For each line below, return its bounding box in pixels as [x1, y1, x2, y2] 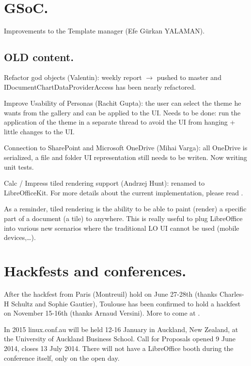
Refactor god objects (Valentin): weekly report [4, 72, 142, 82]
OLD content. [4, 49, 74, 64]
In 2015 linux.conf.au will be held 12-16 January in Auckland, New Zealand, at [4, 324, 238, 334]
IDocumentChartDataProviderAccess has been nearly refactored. [4, 81, 196, 92]
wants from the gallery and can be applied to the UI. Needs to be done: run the [4, 107, 241, 117]
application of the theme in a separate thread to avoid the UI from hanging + [4, 117, 235, 127]
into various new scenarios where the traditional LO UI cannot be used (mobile [4, 223, 239, 233]
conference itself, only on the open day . [4, 352, 120, 363]
